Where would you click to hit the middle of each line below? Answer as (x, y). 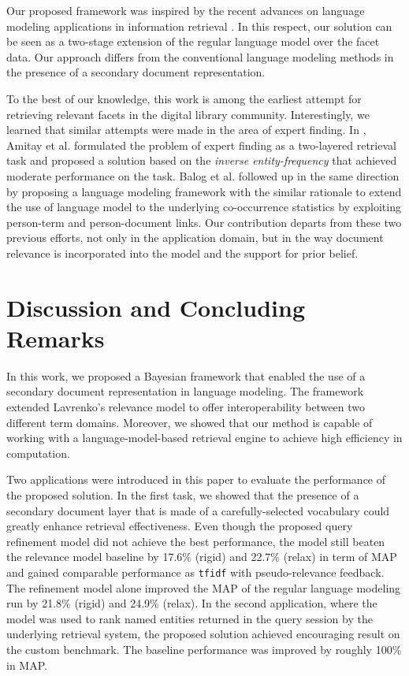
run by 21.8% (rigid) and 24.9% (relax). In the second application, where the (192, 603)
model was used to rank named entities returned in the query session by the (190, 618)
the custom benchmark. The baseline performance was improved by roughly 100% (204, 649)
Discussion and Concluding (156, 307)
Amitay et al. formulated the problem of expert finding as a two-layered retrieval (201, 145)
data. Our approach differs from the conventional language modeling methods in (200, 56)
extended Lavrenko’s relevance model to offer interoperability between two (186, 407)
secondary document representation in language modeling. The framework (185, 391)
